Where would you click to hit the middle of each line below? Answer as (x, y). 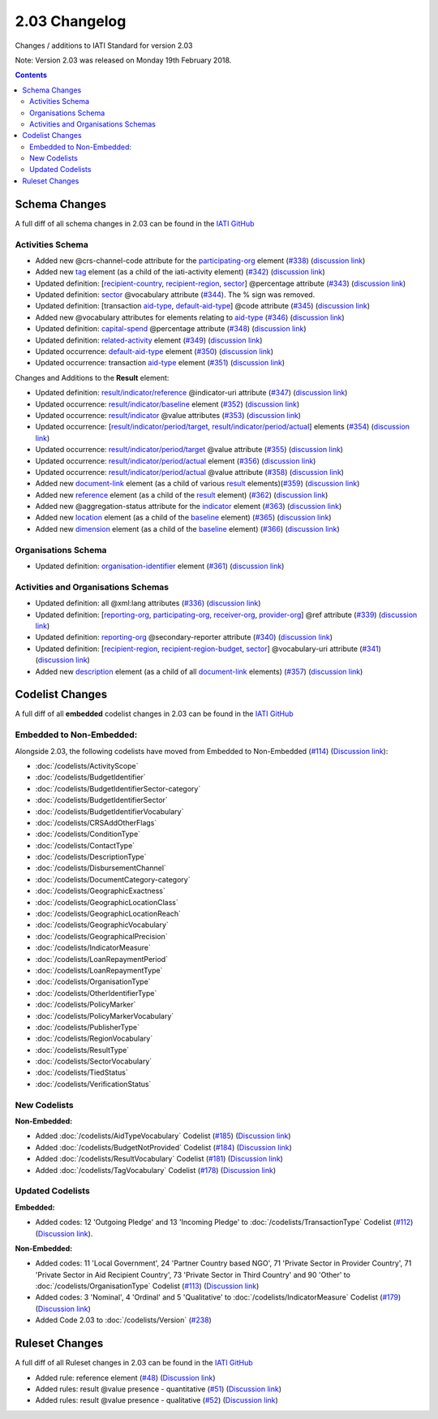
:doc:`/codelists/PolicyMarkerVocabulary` (105, 1016)
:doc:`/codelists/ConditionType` (88, 834)
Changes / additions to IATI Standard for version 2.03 (104, 45)
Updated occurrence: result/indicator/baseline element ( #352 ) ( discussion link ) (167, 404)
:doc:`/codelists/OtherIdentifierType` (96, 993)
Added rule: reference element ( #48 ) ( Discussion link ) (125, 1378)
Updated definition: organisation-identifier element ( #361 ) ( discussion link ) (160, 566)
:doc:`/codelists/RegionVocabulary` (94, 1038)
